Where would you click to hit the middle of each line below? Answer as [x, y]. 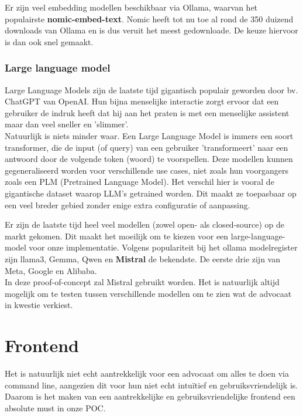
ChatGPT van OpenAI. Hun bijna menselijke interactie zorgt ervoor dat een [142, 101]
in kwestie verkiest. [39, 305]
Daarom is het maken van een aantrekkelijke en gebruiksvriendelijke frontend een [150, 396]
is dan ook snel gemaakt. [49, 41]
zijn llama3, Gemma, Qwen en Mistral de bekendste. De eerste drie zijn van [142, 258]
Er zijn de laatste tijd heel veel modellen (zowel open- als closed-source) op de [145, 224]
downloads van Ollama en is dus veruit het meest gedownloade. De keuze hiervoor [151, 30]
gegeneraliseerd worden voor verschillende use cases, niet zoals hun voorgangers [147, 170]
